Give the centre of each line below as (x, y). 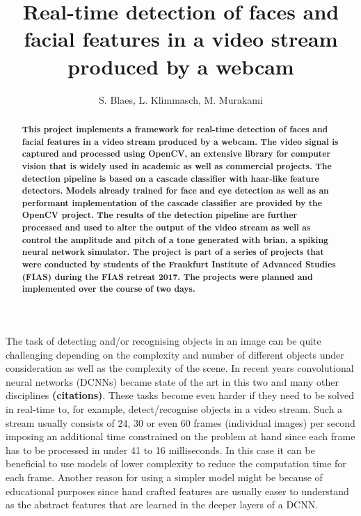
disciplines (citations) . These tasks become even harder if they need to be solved (180, 395)
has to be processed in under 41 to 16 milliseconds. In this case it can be (160, 449)
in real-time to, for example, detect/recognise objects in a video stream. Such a (174, 409)
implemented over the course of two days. (109, 289)
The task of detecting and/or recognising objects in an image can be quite (163, 341)
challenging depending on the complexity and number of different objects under (175, 354)
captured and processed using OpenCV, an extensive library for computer (176, 154)
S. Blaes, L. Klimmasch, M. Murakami (181, 99)
